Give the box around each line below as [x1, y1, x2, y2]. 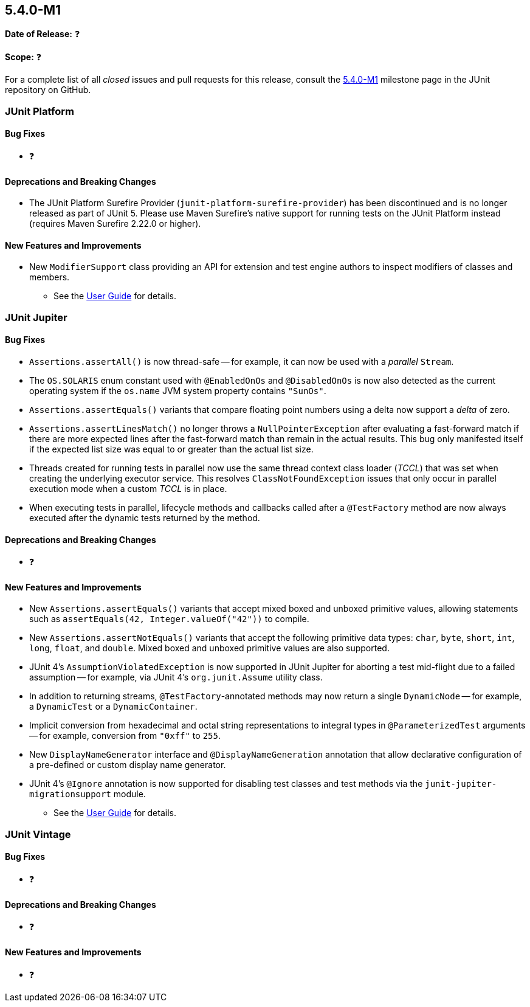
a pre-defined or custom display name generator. [29, 760, 226, 770]
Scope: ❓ [5, 52, 42, 63]
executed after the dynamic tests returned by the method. [29, 513, 260, 524]
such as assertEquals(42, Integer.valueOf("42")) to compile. [29, 614, 309, 625]
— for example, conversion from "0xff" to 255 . [29, 730, 221, 741]
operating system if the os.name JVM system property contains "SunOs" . [29, 386, 326, 396]
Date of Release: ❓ [5, 29, 80, 40]
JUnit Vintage [5, 828, 71, 840]
